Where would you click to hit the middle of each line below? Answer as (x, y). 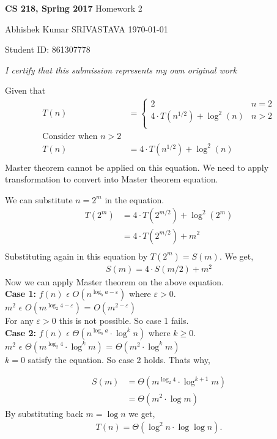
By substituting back (44, 413)
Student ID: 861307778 (48, 49)
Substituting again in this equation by (76, 256)
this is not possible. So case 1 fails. (124, 321)
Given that (25, 90)
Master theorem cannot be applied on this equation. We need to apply (137, 167)
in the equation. (135, 199)
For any (19, 321)
